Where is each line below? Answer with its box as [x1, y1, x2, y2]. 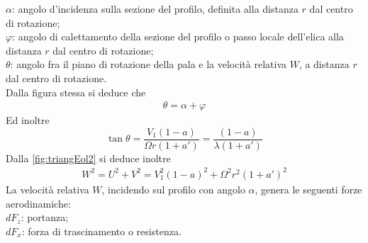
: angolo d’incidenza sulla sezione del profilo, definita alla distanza [11, 1, 299, 16]
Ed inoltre [6, 113, 50, 128]
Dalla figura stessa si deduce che [6, 84, 146, 99]
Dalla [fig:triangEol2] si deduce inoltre [6, 150, 171, 165]
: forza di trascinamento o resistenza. [21, 223, 182, 238]
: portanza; [21, 210, 69, 225]
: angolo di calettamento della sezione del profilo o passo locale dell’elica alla [12, 29, 344, 44]
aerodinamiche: [6, 196, 71, 210]
